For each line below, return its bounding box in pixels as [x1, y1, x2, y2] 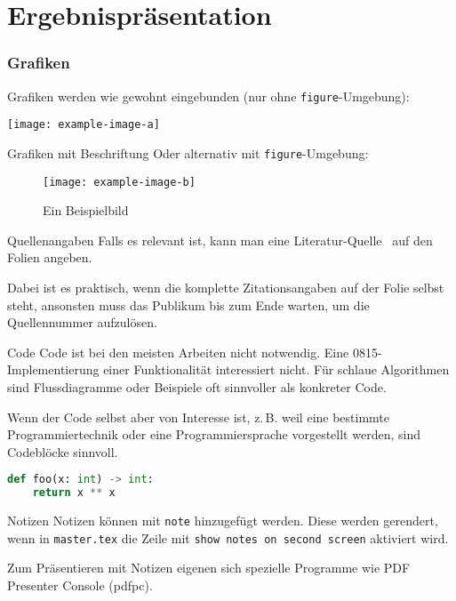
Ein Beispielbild [43, 201, 129, 220]
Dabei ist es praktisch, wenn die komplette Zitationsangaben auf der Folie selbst [7, 278, 444, 296]
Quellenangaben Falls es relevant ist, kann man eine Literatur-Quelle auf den [7, 230, 433, 249]
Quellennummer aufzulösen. [7, 313, 157, 332]
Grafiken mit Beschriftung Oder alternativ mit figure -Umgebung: [7, 143, 369, 162]
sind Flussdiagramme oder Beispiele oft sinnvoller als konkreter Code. [7, 377, 387, 396]
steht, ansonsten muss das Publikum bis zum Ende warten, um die [7, 295, 370, 314]
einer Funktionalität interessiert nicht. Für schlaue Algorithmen [103, 360, 450, 379]
